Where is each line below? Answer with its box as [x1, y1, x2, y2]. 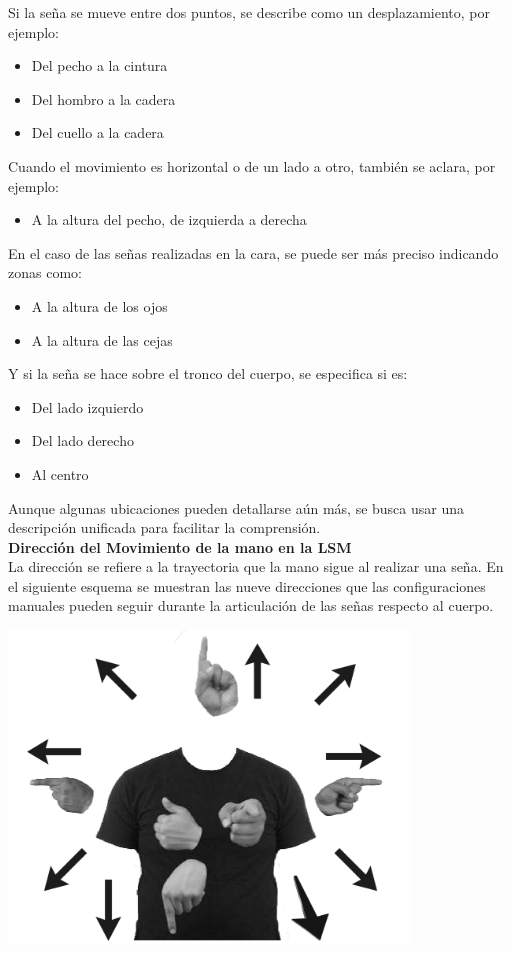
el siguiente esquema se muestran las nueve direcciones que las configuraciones [8, 575, 486, 596]
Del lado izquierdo [31, 396, 144, 417]
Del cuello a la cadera [31, 122, 164, 143]
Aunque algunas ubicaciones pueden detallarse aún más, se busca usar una [8, 497, 465, 518]
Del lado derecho [31, 430, 134, 451]
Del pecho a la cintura [31, 55, 168, 76]
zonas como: [8, 262, 82, 283]
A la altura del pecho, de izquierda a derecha [31, 209, 307, 230]
